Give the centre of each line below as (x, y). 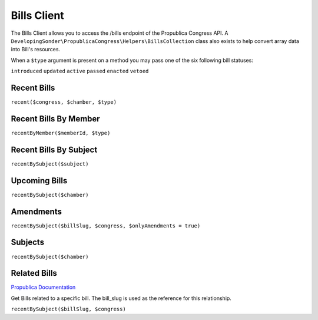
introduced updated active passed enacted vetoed (80, 71)
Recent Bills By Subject (54, 149)
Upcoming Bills (39, 181)
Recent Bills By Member (55, 119)
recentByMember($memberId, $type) (61, 133)
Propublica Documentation (43, 287)
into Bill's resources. (36, 50)
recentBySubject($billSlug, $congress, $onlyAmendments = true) (106, 226)
